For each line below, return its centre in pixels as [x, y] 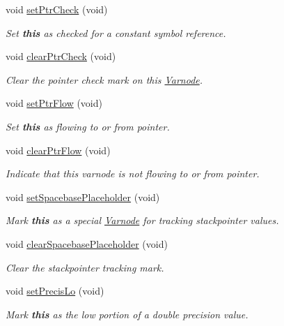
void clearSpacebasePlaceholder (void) [87, 243]
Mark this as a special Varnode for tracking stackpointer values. [142, 220]
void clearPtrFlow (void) [58, 150]
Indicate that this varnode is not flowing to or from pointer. [133, 173]
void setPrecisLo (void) [55, 291]
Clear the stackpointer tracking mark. [85, 267]
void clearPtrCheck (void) [61, 56]
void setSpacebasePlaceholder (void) [83, 197]
